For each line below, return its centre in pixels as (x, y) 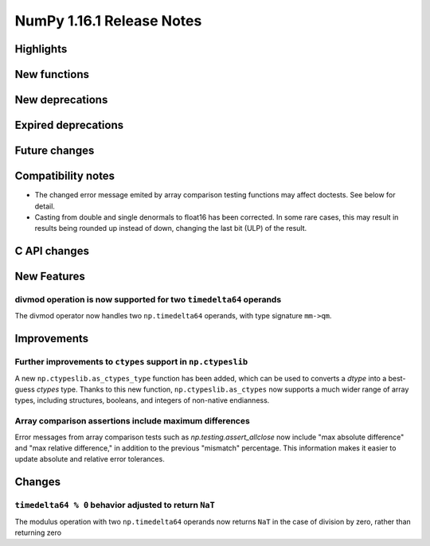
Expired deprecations (69, 125)
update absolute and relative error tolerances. (90, 459)
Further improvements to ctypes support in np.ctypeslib (131, 362)
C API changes (52, 251)
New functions (52, 74)
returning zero (38, 532)
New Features (50, 277)
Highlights (41, 49)
